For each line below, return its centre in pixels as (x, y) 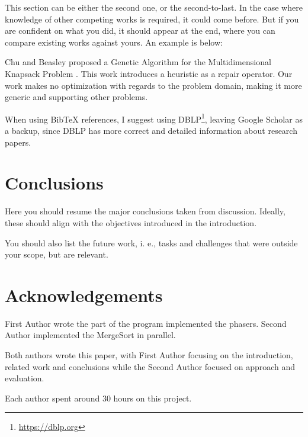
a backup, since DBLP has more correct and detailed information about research (151, 130)
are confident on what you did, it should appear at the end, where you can (140, 30)
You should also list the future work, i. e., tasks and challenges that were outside (151, 242)
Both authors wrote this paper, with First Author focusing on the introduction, (149, 355)
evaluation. (25, 378)
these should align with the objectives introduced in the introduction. (131, 222)
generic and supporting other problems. (76, 97)
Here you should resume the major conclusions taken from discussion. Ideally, (145, 211)
